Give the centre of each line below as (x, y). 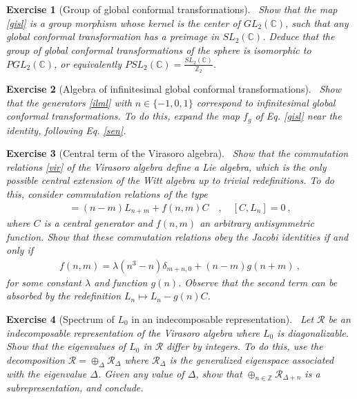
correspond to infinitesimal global (266, 102)
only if (20, 250)
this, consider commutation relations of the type (107, 193)
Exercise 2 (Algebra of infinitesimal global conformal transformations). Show (174, 88)
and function (121, 282)
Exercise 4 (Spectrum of (60, 319)
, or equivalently (88, 63)
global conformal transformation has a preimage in (113, 36)
